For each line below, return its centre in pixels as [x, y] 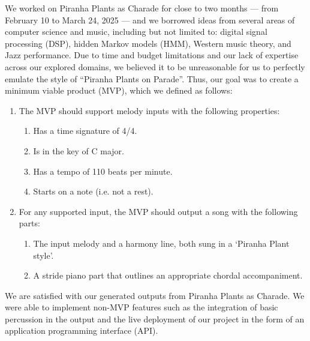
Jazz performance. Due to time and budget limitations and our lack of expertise [152, 55]
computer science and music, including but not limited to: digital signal [136, 32]
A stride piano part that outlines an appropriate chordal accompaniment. [168, 275]
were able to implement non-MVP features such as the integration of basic [142, 307]
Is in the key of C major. [79, 150]
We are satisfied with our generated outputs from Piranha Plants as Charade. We [155, 295]
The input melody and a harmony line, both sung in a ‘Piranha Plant [161, 243]
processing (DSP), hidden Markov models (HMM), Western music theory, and [148, 43]
